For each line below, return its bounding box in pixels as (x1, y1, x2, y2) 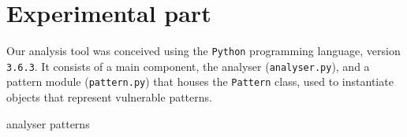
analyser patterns (6, 115, 90, 131)
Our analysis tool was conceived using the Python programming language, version (6, 43, 401, 59)
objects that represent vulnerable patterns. (6, 89, 212, 106)
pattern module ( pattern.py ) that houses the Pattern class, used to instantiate (6, 73, 394, 90)
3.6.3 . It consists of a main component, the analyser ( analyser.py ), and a (6, 57, 370, 74)
